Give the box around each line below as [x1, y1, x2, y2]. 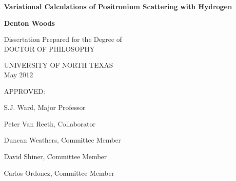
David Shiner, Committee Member [4, 151, 107, 161]
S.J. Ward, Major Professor [4, 102, 86, 112]
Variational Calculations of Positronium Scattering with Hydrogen [4, 1, 232, 11]
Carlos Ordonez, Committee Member [4, 167, 115, 178]
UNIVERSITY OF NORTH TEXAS [4, 60, 113, 70]
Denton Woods [4, 18, 55, 28]
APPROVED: [4, 86, 45, 96]
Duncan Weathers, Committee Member [4, 135, 121, 145]
